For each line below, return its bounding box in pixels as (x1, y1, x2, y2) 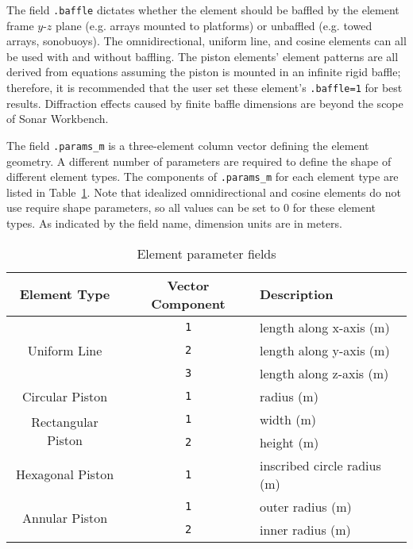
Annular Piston (22, 509, 108, 528)
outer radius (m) (259, 497, 352, 516)
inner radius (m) (259, 520, 351, 539)
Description (259, 285, 334, 304)
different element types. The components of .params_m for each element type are (6, 168, 399, 185)
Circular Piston (21, 386, 108, 405)
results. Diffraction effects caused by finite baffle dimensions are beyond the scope (6, 94, 403, 111)
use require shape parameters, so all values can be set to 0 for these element (6, 199, 376, 216)
